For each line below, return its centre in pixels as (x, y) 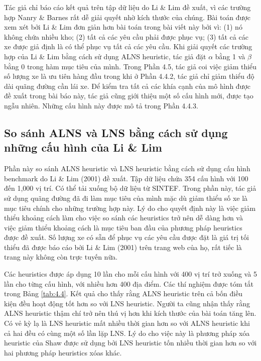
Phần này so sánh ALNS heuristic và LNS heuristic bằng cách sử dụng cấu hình (127, 168)
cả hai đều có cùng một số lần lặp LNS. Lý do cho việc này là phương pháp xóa (127, 333)
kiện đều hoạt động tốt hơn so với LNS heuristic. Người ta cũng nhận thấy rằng (127, 303)
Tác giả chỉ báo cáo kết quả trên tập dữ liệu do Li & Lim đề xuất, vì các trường (127, 7)
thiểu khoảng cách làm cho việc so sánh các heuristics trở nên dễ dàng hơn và (123, 218)
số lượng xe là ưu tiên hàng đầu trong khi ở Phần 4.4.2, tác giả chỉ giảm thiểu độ (129, 76)
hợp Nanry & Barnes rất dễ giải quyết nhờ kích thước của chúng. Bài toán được (127, 17)
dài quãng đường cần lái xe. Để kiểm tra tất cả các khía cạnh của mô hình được (127, 86)
